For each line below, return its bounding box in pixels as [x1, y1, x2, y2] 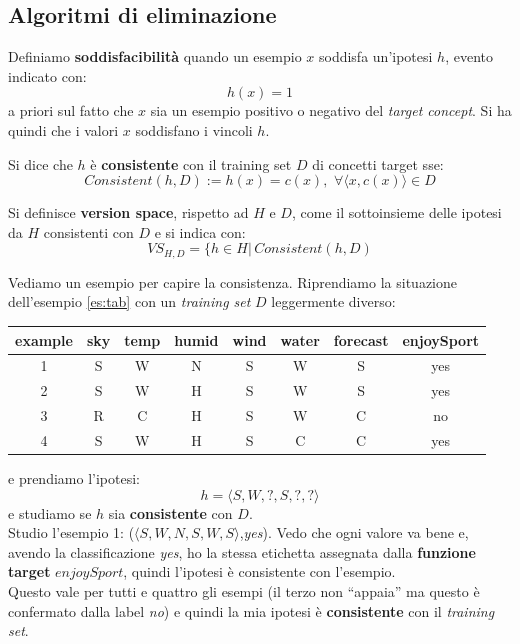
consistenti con [43, 221, 134, 242]
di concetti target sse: [312, 153, 444, 174]
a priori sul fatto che [8, 100, 134, 121]
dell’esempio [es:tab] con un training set [8, 291, 251, 312]
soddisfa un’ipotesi [318, 46, 433, 67]
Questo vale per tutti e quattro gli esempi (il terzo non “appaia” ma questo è [8, 580, 480, 601]
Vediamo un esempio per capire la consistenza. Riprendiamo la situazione [8, 271, 457, 292]
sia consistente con [108, 502, 233, 523]
